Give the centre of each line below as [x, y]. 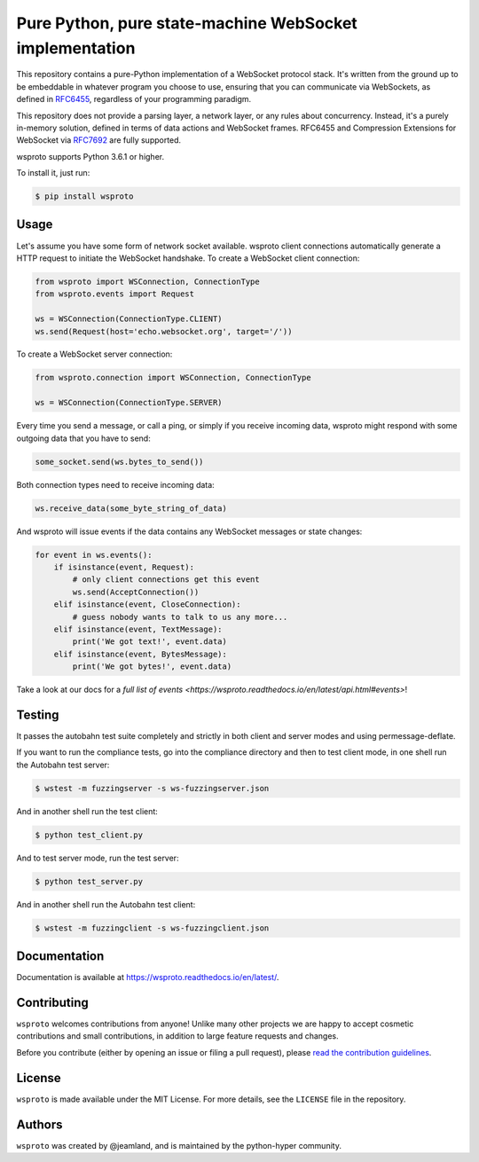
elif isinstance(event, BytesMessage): [141, 654]
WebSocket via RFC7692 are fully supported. [99, 140]
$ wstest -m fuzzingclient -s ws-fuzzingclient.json [152, 928]
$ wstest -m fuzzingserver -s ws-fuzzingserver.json [152, 788]
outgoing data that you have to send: [83, 438]
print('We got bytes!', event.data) [152, 667]
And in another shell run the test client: [87, 811]
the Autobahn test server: [63, 765]
